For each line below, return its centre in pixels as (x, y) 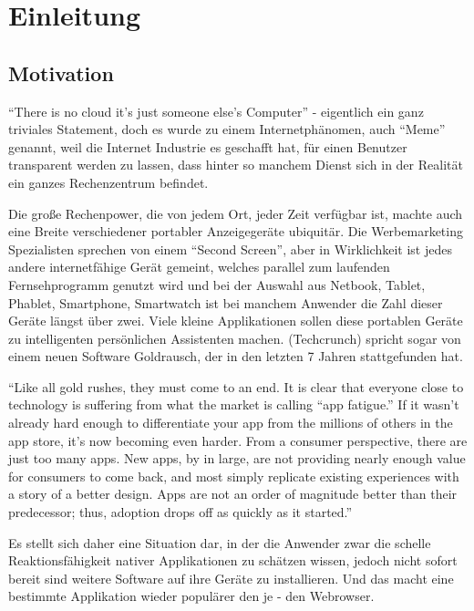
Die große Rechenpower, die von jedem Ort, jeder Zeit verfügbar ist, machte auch (236, 213)
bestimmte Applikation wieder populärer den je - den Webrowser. (191, 596)
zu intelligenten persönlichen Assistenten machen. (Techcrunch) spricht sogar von (235, 338)
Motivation (61, 72)
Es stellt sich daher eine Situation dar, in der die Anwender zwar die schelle (220, 542)
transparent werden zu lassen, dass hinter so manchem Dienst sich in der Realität (236, 165)
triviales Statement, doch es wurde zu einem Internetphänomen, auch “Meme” (227, 129)
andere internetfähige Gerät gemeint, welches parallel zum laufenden (199, 267)
